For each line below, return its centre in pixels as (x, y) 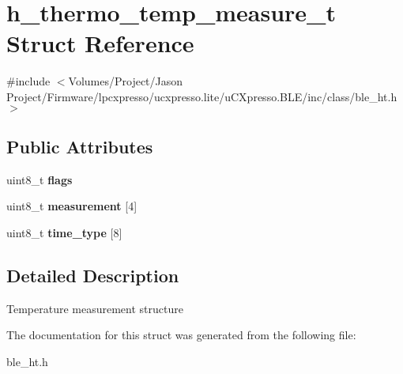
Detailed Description (93, 275)
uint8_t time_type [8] (64, 232)
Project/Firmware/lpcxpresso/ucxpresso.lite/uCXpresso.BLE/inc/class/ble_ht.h (202, 96)
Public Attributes (80, 146)
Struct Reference (100, 43)
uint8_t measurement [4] (72, 206)
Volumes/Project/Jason (126, 81)
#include (28, 81)
